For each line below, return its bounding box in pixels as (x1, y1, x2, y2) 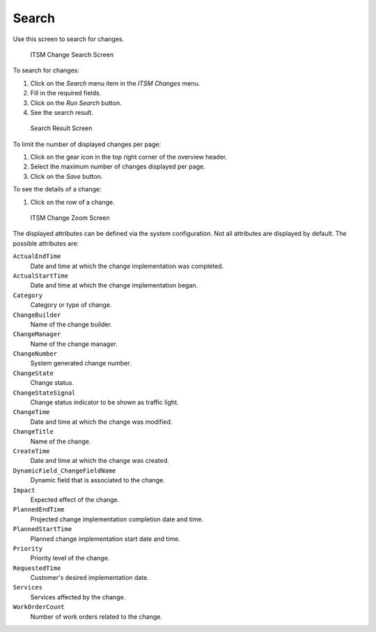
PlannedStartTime (13, 526, 72, 533)
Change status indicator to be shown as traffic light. (30, 398, 179, 406)
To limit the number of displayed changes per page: (13, 140, 162, 148)
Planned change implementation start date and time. (30, 535, 181, 543)
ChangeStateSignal (13, 388, 76, 397)
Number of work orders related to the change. (30, 613, 163, 621)
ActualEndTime (13, 253, 61, 260)
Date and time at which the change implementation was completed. (30, 262, 224, 270)
